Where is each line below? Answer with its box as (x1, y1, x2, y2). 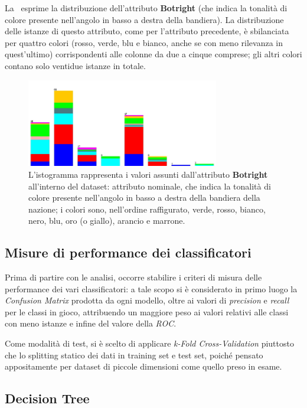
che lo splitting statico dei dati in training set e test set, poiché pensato (5, 348, 263, 361)
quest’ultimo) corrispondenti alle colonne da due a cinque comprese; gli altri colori (5, 48, 302, 60)
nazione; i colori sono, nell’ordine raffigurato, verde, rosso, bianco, (28, 203, 266, 215)
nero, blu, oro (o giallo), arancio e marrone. (28, 214, 185, 227)
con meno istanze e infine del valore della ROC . (5, 317, 177, 329)
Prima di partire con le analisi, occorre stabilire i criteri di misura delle (5, 271, 262, 283)
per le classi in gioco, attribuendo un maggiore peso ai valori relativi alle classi (5, 305, 289, 318)
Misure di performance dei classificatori (5, 243, 252, 262)
